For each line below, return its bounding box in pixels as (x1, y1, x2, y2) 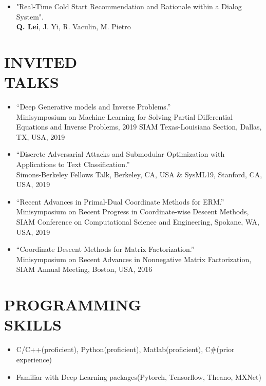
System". (16, 11, 44, 22)
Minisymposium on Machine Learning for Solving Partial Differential (16, 111, 233, 122)
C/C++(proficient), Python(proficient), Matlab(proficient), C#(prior (16, 344, 235, 355)
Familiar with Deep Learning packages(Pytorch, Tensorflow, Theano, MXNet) (16, 371, 261, 382)
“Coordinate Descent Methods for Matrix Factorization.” (16, 244, 195, 254)
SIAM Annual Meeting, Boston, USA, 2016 (16, 264, 153, 274)
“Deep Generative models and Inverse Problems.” (16, 101, 171, 112)
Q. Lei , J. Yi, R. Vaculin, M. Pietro (16, 21, 131, 32)
